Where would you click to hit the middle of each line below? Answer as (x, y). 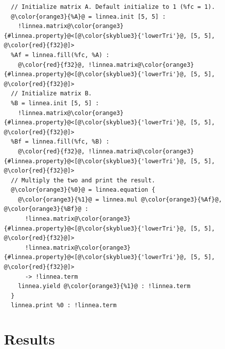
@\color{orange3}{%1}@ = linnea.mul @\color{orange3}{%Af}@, (120, 199)
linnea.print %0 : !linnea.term (64, 305)
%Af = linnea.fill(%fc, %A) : (60, 55)
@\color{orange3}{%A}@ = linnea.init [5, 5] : (88, 16)
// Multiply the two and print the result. (83, 180)
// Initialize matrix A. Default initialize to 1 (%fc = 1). (113, 7)
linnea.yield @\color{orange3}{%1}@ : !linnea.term (104, 286)
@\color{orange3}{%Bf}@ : (46, 209)
